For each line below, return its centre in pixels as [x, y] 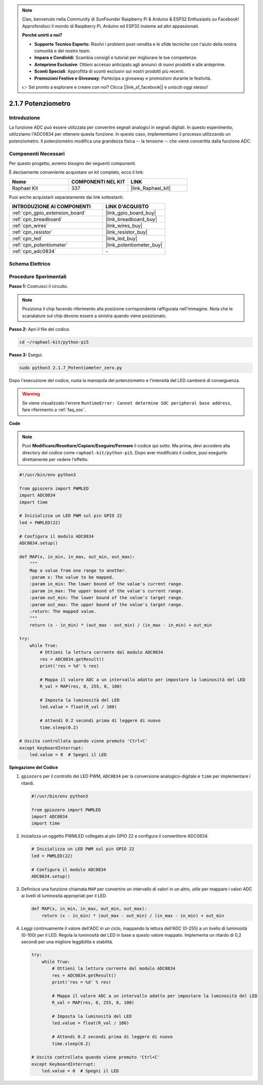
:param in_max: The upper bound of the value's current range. [107, 591]
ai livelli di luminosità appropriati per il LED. [64, 896]
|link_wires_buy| [124, 226]
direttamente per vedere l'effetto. [55, 460]
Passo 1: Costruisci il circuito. [38, 286]
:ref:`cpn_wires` [30, 226]
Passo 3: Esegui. [26, 355]
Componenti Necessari [37, 154]
